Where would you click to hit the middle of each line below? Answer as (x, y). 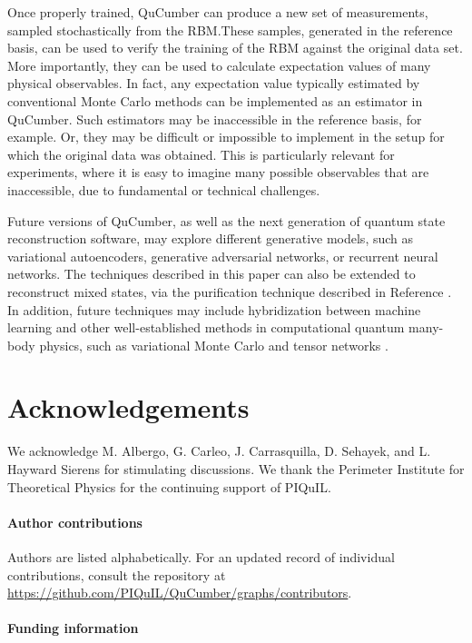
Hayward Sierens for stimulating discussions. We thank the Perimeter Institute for (236, 469)
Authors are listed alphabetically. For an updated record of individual (201, 556)
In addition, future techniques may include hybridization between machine (214, 309)
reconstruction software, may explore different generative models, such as (211, 238)
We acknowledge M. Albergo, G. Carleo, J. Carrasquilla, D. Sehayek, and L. (219, 451)
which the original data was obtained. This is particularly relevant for (201, 154)
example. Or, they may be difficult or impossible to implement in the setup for (226, 137)
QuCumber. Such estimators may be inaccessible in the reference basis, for (215, 119)
